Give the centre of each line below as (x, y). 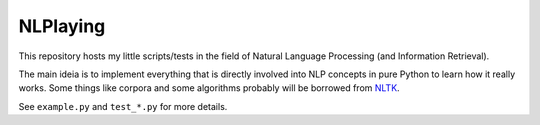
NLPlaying (62, 26)
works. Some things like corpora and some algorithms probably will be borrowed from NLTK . (209, 88)
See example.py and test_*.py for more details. (123, 106)
